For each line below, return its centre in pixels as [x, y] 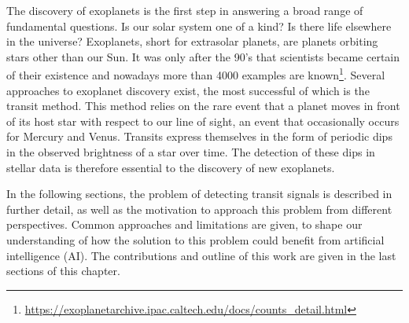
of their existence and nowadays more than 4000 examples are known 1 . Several [196, 74]
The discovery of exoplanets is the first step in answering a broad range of [185, 10]
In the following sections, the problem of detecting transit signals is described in [199, 194]
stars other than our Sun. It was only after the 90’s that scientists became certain [203, 56]
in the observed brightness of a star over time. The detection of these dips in [191, 152]
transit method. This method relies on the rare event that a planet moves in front [203, 106]
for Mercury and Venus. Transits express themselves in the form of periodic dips [199, 136]
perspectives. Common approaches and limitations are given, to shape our [184, 224]
